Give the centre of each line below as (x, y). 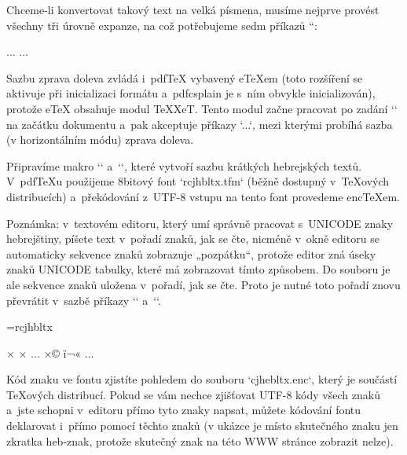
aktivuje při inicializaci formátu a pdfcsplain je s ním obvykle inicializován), (191, 93)
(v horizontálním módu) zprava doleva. (100, 139)
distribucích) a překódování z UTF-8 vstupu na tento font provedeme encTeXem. (203, 196)
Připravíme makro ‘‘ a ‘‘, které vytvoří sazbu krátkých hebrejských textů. (184, 165)
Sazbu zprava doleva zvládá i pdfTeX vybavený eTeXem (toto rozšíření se (185, 77)
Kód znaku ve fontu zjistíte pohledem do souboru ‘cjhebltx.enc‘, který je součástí (202, 379)
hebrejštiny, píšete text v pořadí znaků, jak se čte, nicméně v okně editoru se (193, 239)
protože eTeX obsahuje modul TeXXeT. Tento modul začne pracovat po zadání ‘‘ (202, 108)
